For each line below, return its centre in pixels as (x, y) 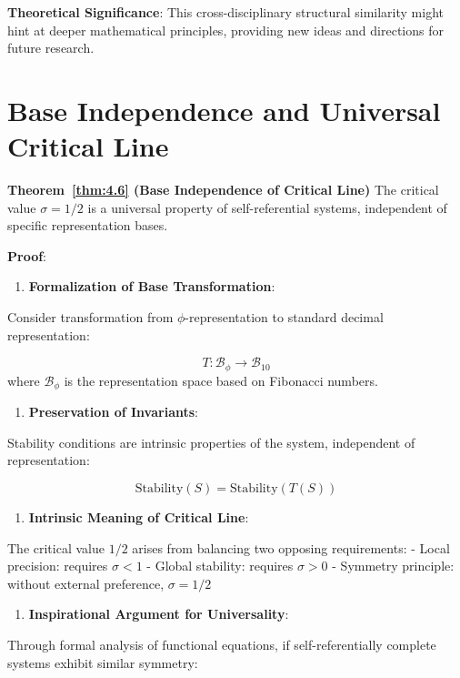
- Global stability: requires (220, 566)
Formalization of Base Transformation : (152, 286)
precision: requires (58, 566)
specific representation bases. (88, 225)
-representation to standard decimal (284, 317)
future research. (51, 48)
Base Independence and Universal (224, 110)
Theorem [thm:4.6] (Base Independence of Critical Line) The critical (223, 190)
